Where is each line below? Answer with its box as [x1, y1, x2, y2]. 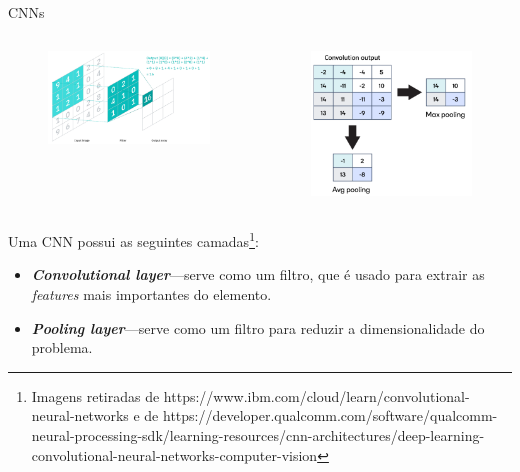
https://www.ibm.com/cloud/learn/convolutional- [163, 385, 470, 406]
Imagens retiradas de [31, 385, 160, 406]
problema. [31, 337, 93, 358]
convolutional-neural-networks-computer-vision [31, 444, 318, 465]
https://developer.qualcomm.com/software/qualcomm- [162, 405, 498, 426]
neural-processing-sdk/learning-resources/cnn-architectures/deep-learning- [31, 424, 485, 445]
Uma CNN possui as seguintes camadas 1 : [8, 228, 259, 251]
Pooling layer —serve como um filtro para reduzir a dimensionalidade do [31, 317, 485, 338]
